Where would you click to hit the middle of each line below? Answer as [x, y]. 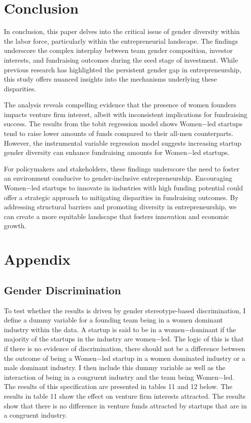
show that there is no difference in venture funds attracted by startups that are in [125, 405]
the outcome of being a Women [50, 358]
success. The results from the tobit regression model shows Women [103, 124]
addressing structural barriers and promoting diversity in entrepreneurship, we [120, 207]
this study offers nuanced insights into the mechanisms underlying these [110, 79]
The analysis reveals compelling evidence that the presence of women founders [120, 105]
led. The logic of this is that [203, 339]
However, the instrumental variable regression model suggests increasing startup [123, 143]
